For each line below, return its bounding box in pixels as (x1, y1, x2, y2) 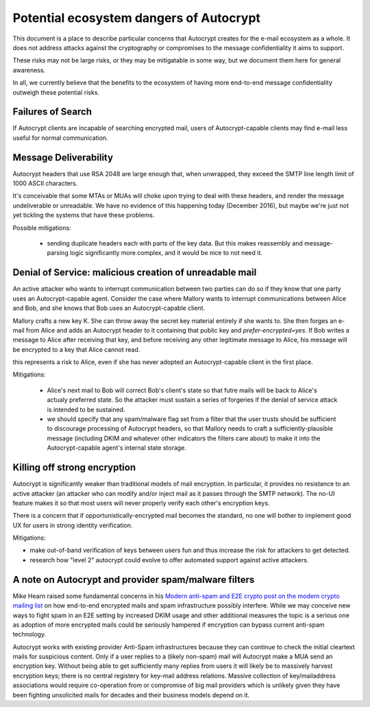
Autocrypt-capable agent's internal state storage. (47, 444, 186, 452)
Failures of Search (12, 106, 92, 118)
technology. (12, 630, 47, 638)
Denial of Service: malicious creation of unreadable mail (12, 267, 257, 278)
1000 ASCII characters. (12, 179, 78, 188)
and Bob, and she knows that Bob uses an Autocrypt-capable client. (12, 304, 206, 312)
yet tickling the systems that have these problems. (12, 211, 155, 219)
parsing (47, 249, 69, 257)
